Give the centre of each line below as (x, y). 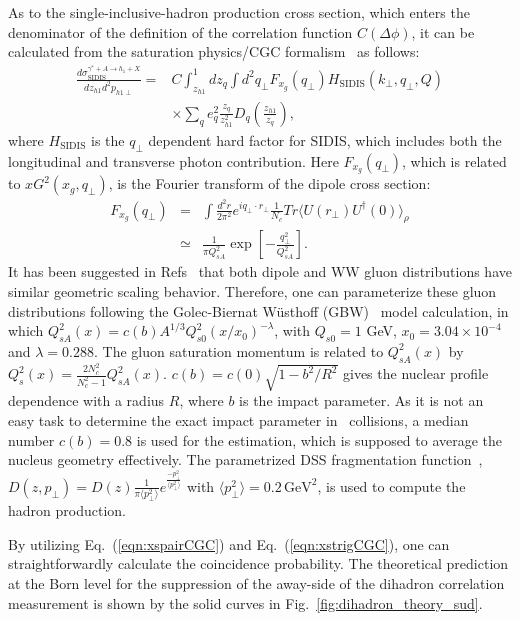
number (31, 439)
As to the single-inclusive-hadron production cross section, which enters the (239, 12)
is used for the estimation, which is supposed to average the (319, 439)
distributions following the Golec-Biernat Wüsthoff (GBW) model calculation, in (258, 310)
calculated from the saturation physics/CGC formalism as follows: (214, 51)
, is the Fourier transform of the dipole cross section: (269, 183)
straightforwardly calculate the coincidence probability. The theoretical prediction (258, 563)
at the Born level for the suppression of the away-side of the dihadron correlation (256, 582)
